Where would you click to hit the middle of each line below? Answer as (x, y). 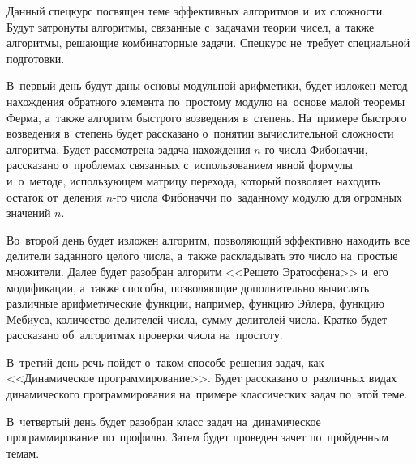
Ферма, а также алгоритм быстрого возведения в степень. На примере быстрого (207, 117)
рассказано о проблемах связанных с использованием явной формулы (180, 165)
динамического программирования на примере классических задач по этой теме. (207, 394)
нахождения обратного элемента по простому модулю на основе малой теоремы (206, 101)
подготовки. (36, 58)
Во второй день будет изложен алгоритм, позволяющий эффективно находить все (208, 239)
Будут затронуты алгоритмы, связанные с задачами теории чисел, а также (191, 26)
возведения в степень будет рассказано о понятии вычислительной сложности (200, 133)
